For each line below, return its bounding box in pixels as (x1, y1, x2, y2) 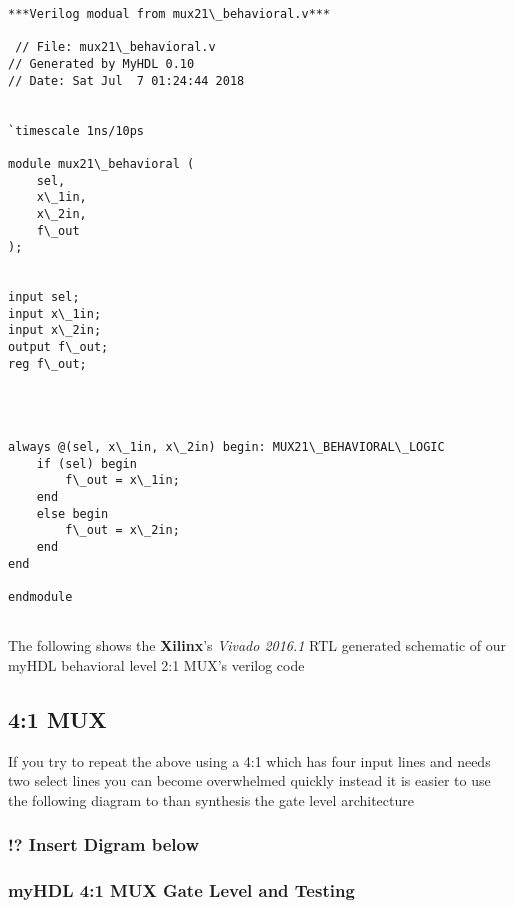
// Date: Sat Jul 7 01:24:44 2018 (8, 73, 245, 88)
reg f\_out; (8, 356, 87, 371)
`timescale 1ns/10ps (8, 123, 145, 138)
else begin (36, 506, 109, 521)
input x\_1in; (8, 306, 102, 321)
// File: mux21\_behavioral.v (15, 40, 216, 55)
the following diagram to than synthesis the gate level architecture (8, 789, 414, 810)
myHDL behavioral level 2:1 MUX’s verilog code (8, 654, 305, 675)
